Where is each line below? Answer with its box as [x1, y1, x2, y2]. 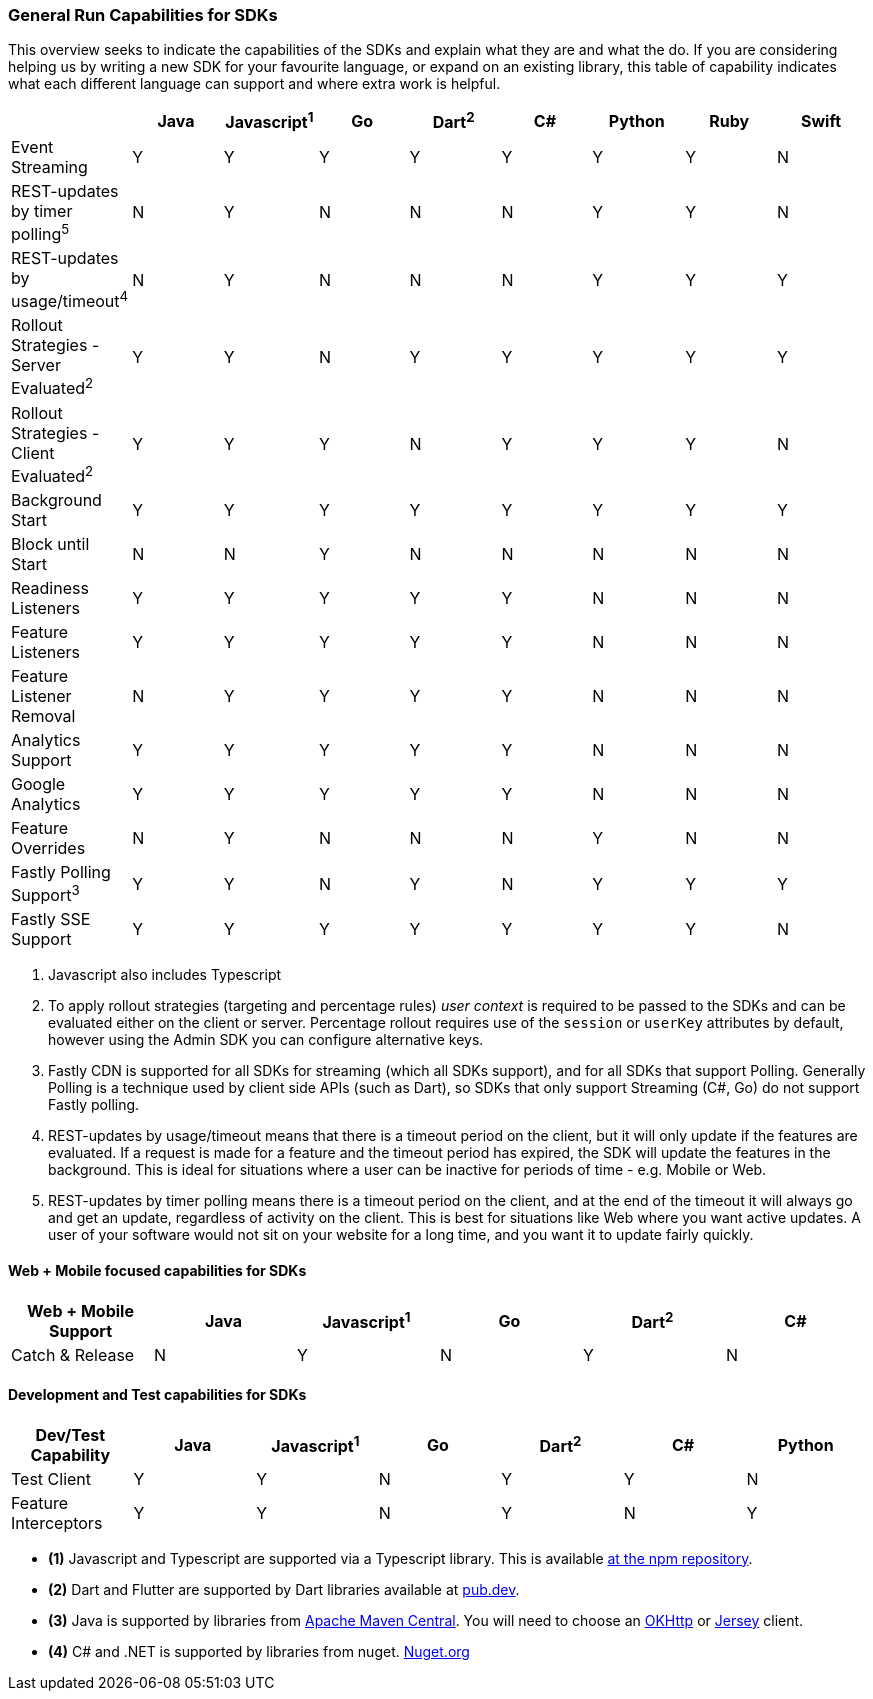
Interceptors [11, 1512, 103, 1533]
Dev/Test [35, 1424, 106, 1445]
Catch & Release [11, 1344, 135, 1365]
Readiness [11, 578, 89, 599]
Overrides [11, 838, 86, 859]
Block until [11, 534, 90, 555]
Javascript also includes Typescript [48, 966, 282, 984]
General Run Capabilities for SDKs [8, 5, 278, 25]
